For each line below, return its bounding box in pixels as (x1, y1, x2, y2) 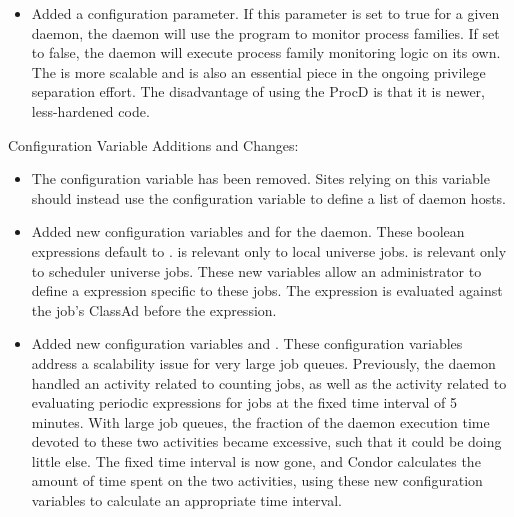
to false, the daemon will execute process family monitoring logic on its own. (31, 42, 501, 63)
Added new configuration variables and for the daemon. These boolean (31, 221, 465, 242)
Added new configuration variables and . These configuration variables (31, 333, 463, 354)
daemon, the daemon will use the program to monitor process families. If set (31, 22, 500, 43)
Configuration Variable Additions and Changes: (8, 134, 299, 155)
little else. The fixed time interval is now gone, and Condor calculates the (31, 450, 481, 471)
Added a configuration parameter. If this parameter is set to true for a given (31, 3, 500, 23)
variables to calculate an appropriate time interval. (31, 490, 342, 511)
